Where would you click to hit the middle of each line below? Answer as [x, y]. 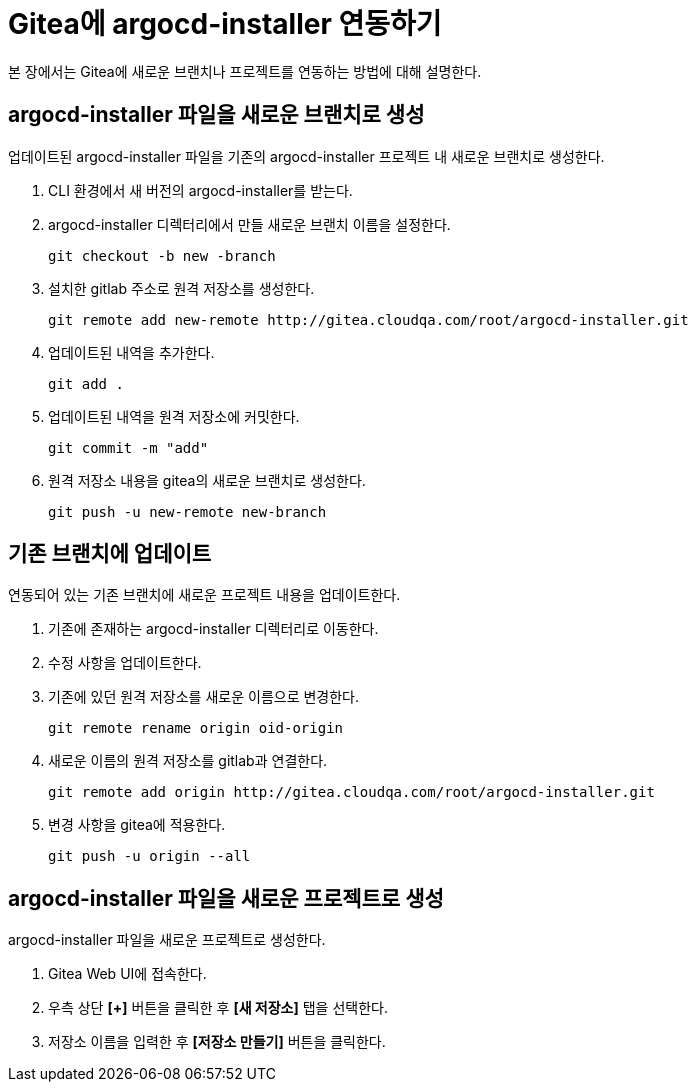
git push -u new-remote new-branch [187, 511]
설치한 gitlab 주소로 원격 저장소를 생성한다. [181, 288]
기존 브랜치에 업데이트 [110, 554]
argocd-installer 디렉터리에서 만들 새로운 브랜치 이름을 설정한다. [249, 224]
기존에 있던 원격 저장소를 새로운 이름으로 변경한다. [204, 697]
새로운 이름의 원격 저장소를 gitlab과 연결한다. [188, 761]
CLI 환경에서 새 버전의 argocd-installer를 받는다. [200, 190]
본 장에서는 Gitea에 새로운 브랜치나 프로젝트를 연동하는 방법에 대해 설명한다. [245, 71]
